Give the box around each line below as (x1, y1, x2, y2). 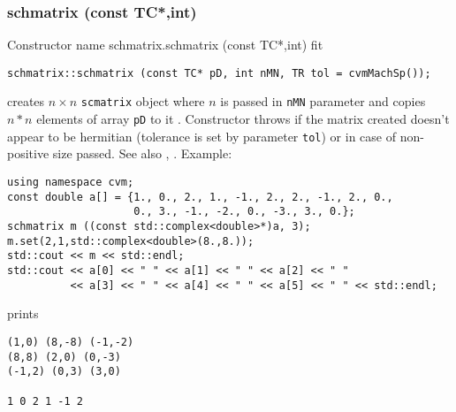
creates (7, 92, 45, 111)
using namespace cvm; (7, 176, 134, 189)
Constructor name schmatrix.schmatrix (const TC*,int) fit (7, 35, 323, 54)
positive (7, 144, 49, 163)
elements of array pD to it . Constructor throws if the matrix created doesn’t (36, 110, 450, 128)
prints (7, 304, 39, 323)
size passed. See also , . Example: (52, 144, 232, 163)
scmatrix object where (80, 92, 205, 111)
